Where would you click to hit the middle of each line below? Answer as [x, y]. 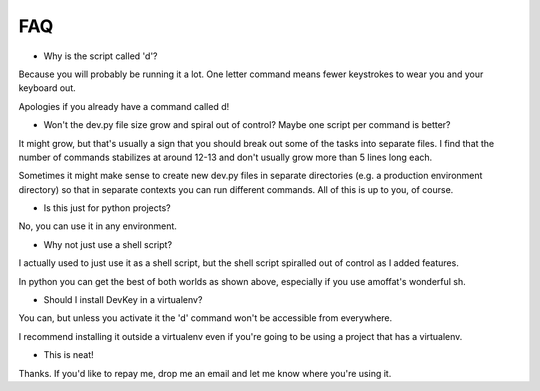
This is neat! [68, 355]
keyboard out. [47, 88]
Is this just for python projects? [107, 208]
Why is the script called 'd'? [100, 56]
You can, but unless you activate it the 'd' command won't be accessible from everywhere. [205, 318]
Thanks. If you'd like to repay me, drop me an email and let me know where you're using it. [205, 373]
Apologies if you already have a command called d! [124, 106]
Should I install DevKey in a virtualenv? [123, 300]
